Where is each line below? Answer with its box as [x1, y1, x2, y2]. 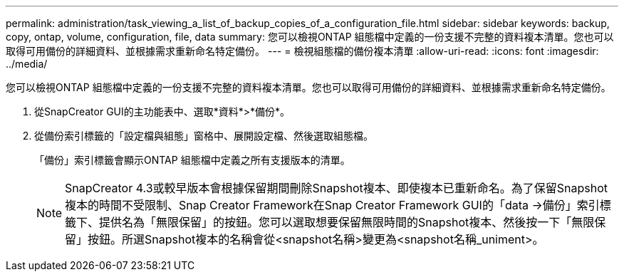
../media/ [6, 58, 48, 70]
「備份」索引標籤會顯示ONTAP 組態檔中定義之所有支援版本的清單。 [34, 154, 350, 166]
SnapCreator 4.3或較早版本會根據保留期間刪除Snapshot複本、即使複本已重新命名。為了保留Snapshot [65, 181, 608, 195]
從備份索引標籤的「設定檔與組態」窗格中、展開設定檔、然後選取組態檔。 [34, 130, 373, 142]
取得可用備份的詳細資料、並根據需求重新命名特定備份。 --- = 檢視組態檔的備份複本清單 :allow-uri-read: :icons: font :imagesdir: [6, 45, 599, 57]
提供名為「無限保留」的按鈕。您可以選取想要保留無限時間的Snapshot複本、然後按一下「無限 [99, 215, 595, 229]
